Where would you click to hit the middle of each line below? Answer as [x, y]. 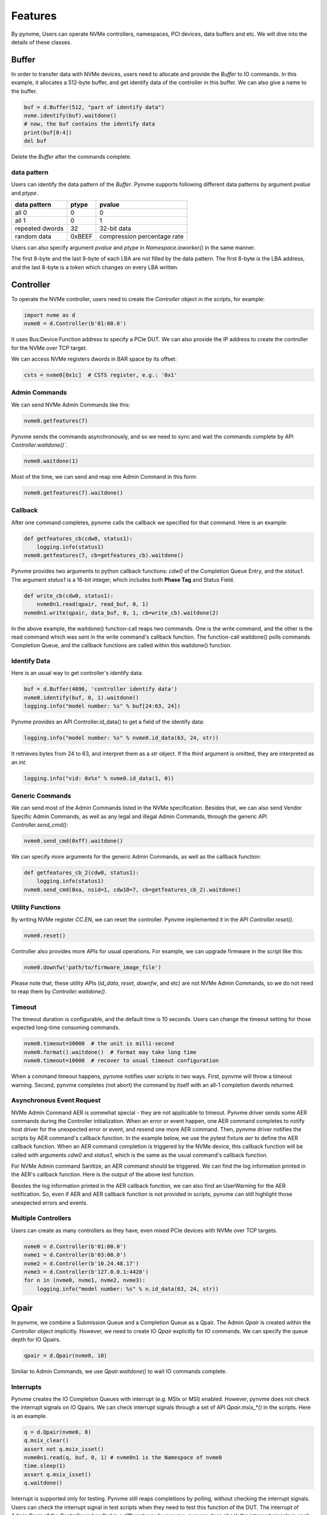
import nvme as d [50, 315]
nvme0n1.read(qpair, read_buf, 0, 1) [93, 604]
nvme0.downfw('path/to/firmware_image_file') [93, 967]
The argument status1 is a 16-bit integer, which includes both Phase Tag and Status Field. [123, 579]
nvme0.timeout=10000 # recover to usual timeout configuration [121, 1061]
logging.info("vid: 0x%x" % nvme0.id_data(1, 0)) [99, 778]
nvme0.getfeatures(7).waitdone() [74, 493]
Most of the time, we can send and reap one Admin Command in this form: [104, 476]
